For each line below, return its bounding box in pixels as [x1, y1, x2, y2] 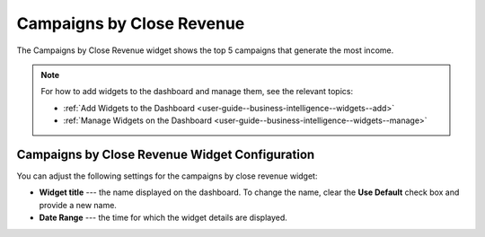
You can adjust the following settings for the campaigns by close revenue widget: [16, 171, 318, 181]
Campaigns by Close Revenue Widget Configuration [16, 146, 315, 162]
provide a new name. [39, 199, 117, 210]
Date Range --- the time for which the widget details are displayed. [39, 212, 287, 224]
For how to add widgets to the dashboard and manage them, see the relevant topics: [40, 86, 354, 97]
